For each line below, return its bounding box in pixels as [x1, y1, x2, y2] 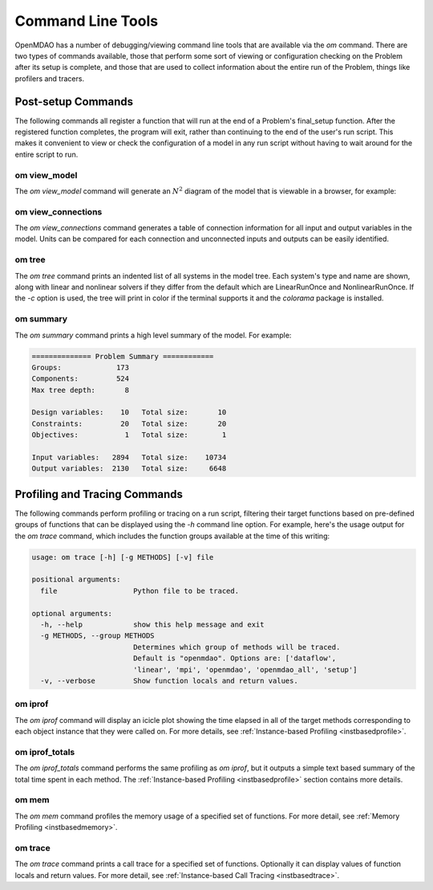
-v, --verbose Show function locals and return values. [40, 676, 298, 685]
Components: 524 [31, 374, 130, 383]
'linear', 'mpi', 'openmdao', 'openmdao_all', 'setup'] [132, 665, 358, 674]
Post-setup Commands [14, 95, 134, 108]
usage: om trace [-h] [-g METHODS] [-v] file [31, 553, 214, 561]
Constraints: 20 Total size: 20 [31, 418, 227, 428]
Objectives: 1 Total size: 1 [31, 431, 227, 439]
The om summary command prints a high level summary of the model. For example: [14, 330, 292, 340]
